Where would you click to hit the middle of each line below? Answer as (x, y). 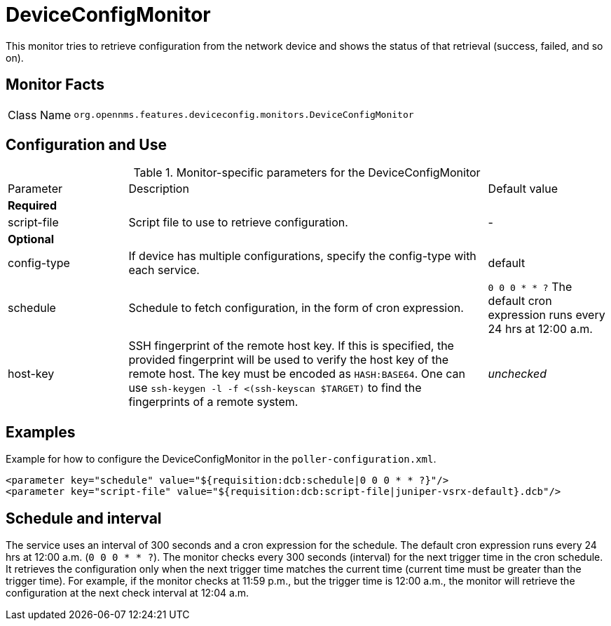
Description (159, 189)
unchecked (517, 374)
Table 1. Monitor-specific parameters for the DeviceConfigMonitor (307, 173)
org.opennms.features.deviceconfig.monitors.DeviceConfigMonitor (244, 115)
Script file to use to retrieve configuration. (238, 223)
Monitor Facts (55, 85)
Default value (523, 189)
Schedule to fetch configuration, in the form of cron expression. (296, 308)
